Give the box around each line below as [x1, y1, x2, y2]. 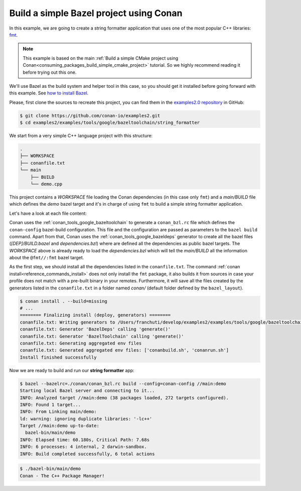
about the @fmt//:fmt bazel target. [9, 255, 84, 261]
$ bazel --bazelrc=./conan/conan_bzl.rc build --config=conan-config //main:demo [20, 381, 227, 386]
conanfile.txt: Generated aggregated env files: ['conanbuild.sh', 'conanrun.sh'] [20, 348, 229, 353]
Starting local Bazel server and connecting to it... [20, 388, 155, 394]
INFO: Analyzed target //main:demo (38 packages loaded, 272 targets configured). [20, 395, 229, 401]
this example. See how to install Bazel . [9, 90, 89, 96]
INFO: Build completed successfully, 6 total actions [20, 451, 155, 456]
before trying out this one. [23, 69, 77, 75]
